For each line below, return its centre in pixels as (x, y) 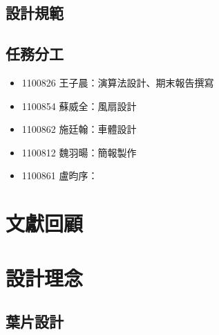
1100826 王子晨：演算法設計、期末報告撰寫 (118, 82)
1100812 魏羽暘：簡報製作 (79, 152)
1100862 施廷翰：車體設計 (79, 129)
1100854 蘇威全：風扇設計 (79, 106)
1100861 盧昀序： (60, 175)
